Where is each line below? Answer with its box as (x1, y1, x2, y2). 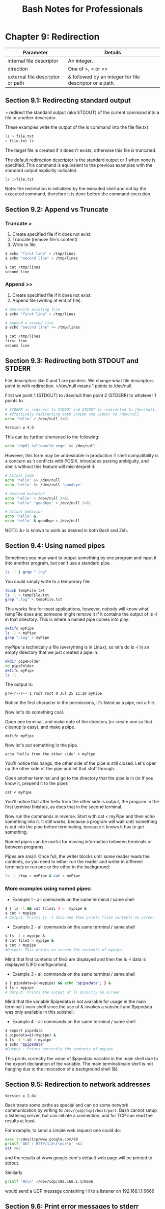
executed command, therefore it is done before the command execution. (5, 191, 152, 197)
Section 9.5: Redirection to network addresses (5, 1080, 151, 1089)
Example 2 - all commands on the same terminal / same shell (12, 924, 136, 930)
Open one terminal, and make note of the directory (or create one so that (5, 719, 152, 725)
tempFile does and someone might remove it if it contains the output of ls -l (5, 611, 158, 617)
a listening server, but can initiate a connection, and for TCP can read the (5, 1112, 153, 1118)
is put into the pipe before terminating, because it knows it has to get (5, 824, 144, 830)
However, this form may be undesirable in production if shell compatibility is (5, 453, 159, 459)
